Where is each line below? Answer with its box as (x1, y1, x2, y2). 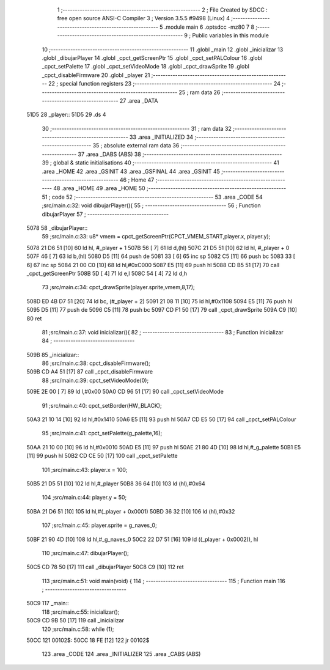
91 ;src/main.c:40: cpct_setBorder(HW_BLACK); (42, 402, 162, 409)
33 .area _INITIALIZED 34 (129, 133, 194, 141)
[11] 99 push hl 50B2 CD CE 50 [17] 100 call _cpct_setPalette (26, 452, 178, 460)
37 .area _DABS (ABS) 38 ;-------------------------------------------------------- (78, 150, 282, 158)
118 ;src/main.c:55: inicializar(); (42, 608, 120, 616)
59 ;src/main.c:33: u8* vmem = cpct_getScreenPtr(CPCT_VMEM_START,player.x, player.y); (42, 233, 271, 240)
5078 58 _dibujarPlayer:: (26, 224, 88, 232)
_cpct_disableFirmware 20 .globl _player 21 (42, 71, 150, 79)
